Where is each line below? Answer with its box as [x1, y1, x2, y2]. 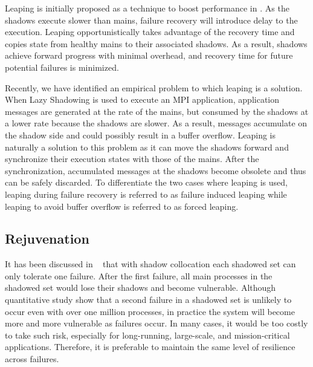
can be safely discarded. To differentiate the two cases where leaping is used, [5, 176, 288, 189]
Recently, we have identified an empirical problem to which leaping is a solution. [5, 81, 303, 94]
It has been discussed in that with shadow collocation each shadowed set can [5, 258, 296, 270]
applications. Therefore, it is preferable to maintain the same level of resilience [5, 340, 295, 353]
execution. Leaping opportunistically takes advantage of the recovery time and [5, 25, 295, 38]
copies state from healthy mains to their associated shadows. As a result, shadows [5, 37, 308, 50]
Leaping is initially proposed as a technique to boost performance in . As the [5, 2, 289, 14]
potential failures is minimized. [5, 60, 119, 73]
